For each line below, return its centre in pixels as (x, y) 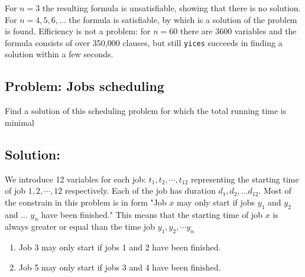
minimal (20, 122)
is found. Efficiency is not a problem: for (78, 31)
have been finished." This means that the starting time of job (152, 214)
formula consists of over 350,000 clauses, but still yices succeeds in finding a (144, 42)
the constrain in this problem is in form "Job (86, 202)
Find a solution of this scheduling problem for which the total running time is (146, 111)
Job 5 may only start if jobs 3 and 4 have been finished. (120, 267)
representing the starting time (245, 179)
